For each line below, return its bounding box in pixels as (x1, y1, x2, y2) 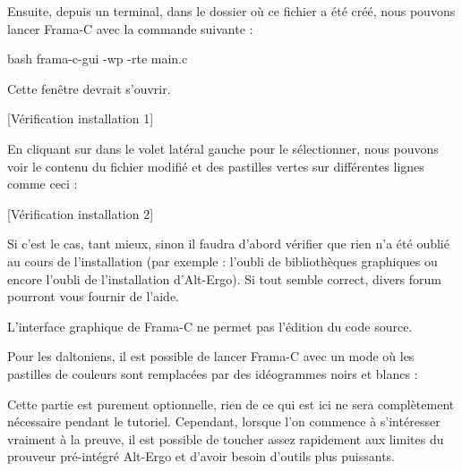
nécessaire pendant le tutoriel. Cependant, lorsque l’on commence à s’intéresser (7, 412, 441, 431)
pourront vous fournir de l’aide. (7, 287, 180, 306)
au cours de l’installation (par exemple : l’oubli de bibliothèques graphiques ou (7, 251, 438, 270)
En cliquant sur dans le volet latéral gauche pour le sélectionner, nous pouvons (7, 139, 439, 157)
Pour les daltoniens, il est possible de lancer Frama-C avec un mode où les (7, 347, 415, 366)
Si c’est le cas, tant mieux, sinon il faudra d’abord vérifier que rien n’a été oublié (7, 234, 449, 253)
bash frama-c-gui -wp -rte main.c (7, 49, 188, 68)
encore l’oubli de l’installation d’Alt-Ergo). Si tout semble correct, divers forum (7, 269, 441, 288)
